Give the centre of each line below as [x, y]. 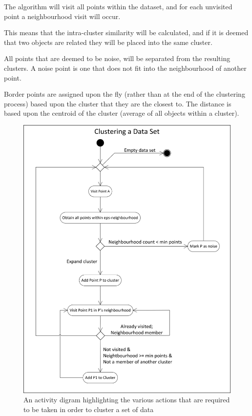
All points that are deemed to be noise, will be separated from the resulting [117, 58]
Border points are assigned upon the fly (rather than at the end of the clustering [125, 94]
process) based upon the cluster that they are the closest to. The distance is [118, 103]
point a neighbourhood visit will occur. [62, 16]
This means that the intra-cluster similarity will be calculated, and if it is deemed [126, 32]
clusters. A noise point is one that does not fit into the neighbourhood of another [125, 68]
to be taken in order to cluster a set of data [89, 409]
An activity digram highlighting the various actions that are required [127, 400]
